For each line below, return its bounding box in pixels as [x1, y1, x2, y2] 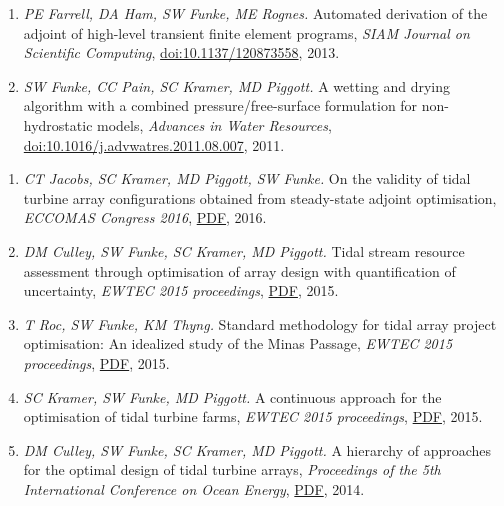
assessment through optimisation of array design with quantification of [23, 260, 456, 281]
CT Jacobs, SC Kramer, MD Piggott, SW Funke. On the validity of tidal [23, 168, 471, 189]
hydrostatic [23, 114, 93, 135]
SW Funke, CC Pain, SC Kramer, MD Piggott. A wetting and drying [23, 75, 451, 96]
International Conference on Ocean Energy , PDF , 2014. [23, 478, 365, 499]
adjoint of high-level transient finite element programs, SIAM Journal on [23, 22, 470, 43]
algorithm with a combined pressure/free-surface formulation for [23, 95, 418, 116]
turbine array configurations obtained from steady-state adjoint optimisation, [23, 187, 497, 208]
